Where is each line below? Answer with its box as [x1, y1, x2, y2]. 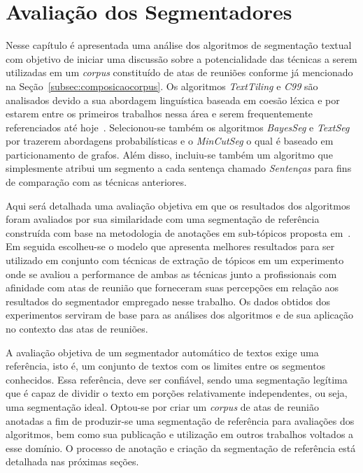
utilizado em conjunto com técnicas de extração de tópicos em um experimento [6, 253, 344, 268]
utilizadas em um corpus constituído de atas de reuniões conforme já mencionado [6, 65, 353, 80]
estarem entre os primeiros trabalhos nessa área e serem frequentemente [6, 106, 313, 121]
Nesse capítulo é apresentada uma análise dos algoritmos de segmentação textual [6, 38, 352, 52]
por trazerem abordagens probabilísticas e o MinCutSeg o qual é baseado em [6, 133, 334, 148]
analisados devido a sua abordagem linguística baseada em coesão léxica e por [6, 92, 340, 107]
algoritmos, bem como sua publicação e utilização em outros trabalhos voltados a [6, 427, 354, 442]
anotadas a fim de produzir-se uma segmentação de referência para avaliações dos [6, 413, 355, 428]
